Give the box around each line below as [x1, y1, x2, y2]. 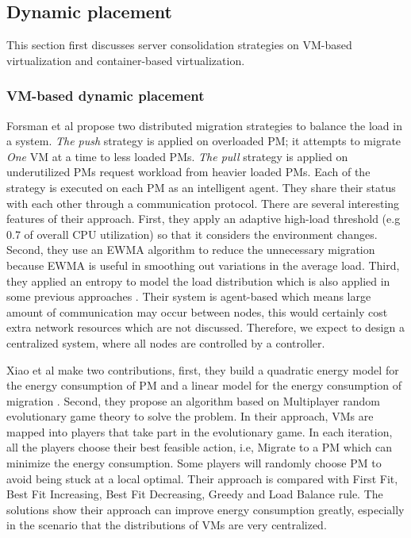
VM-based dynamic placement [6, 86, 205, 106]
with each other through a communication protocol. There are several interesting [6, 194, 400, 211]
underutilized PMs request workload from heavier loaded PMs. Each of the [6, 163, 371, 180]
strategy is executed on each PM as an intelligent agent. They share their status [6, 179, 396, 195]
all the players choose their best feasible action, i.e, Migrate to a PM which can [6, 439, 392, 455]
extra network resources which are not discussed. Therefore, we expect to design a [6, 319, 405, 336]
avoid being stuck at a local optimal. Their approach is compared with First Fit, [6, 470, 398, 486]
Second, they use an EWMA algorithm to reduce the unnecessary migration [6, 241, 375, 258]
